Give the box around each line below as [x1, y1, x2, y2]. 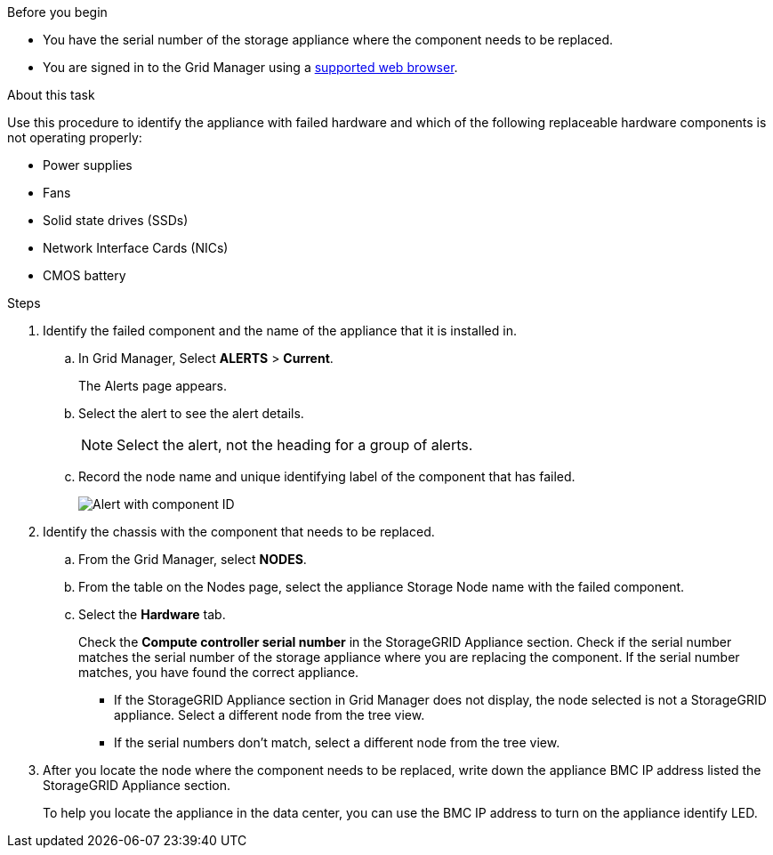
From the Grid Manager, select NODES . [78, 552, 307, 567]
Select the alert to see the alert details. [78, 406, 304, 421]
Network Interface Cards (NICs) [43, 240, 229, 255]
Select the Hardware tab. [78, 607, 226, 622]
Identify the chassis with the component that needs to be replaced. [43, 524, 435, 539]
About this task [7, 87, 95, 102]
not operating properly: [7, 130, 142, 145]
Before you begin [7, 4, 108, 20]
